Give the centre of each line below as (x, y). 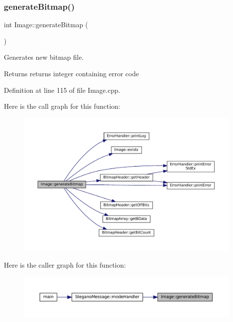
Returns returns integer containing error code (71, 73)
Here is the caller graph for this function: (65, 264)
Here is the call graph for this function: (62, 106)
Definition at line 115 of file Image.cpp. (62, 90)
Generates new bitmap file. (44, 57)
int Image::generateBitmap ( (46, 25)
